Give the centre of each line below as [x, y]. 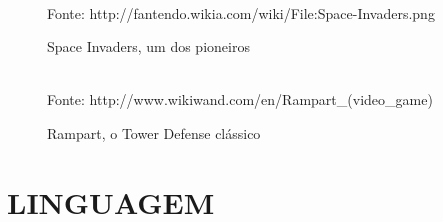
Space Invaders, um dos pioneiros [148, 46]
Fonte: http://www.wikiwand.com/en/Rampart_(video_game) [240, 99]
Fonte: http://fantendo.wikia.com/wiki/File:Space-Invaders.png [241, 12]
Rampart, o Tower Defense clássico [154, 132]
